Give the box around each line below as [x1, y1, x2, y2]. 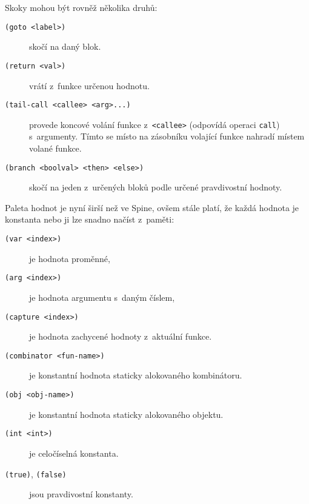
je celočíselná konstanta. [29, 446, 119, 459]
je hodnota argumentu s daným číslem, [29, 291, 175, 303]
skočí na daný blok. [29, 40, 101, 53]
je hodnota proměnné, [29, 252, 110, 264]
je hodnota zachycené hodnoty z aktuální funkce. [29, 330, 212, 343]
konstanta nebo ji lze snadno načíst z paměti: [5, 213, 174, 226]
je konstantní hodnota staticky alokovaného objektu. [29, 408, 224, 420]
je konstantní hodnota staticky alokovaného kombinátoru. [29, 369, 242, 381]
